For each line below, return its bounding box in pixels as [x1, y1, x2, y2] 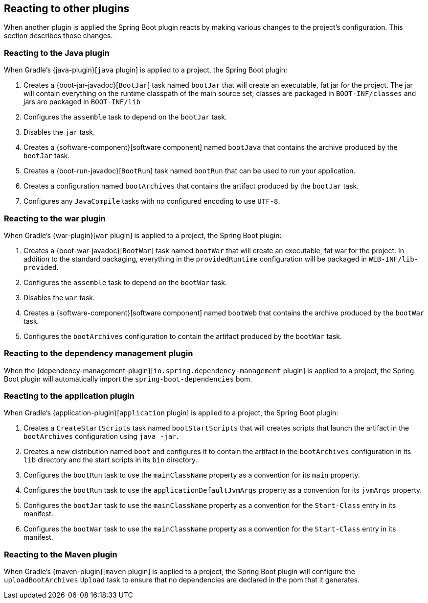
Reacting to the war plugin [4, 213, 106, 223]
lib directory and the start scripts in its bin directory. [23, 456, 198, 464]
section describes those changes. [4, 31, 113, 40]
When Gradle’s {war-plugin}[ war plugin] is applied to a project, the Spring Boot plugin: [4, 231, 282, 240]
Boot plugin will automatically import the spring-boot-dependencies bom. [4, 374, 252, 383]
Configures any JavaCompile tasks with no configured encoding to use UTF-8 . [23, 197, 280, 206]
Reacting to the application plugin [4, 391, 135, 401]
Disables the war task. [23, 293, 95, 302]
